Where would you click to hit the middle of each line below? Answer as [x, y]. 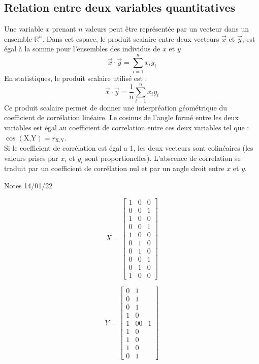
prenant [64, 29]
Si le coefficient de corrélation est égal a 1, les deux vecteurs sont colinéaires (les [129, 148]
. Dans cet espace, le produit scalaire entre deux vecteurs [131, 38]
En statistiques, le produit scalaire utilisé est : [76, 78]
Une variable [24, 29]
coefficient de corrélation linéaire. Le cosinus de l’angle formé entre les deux [121, 117]
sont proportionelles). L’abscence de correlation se [163, 158]
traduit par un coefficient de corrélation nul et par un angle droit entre [114, 168]
